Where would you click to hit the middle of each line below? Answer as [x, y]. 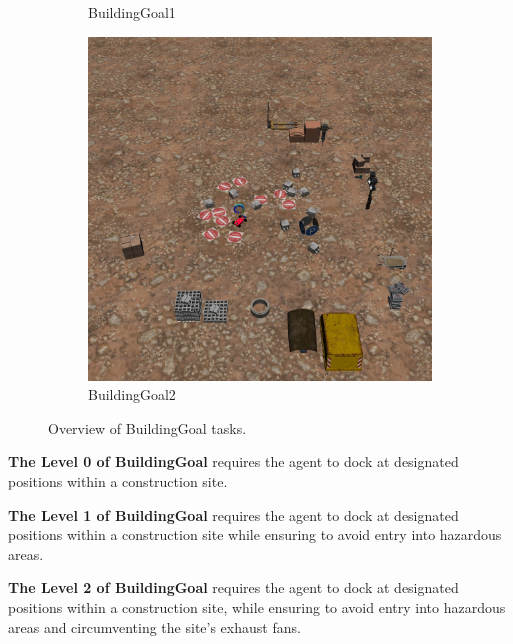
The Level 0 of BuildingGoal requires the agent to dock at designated [233, 461]
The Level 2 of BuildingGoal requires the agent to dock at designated [233, 587]
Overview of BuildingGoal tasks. [147, 427]
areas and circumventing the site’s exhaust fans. [154, 626]
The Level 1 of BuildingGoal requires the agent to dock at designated [233, 514]
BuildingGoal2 [132, 394]
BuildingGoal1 [132, 12]
